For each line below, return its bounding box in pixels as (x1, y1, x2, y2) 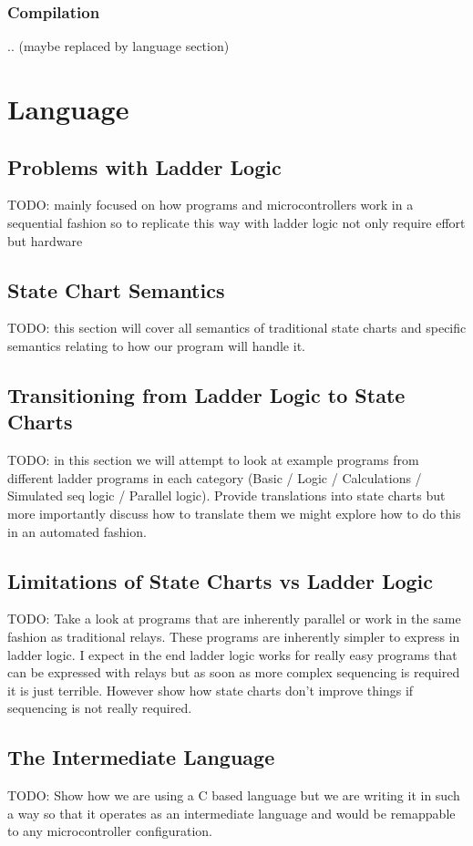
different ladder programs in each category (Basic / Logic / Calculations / (7, 468, 422, 487)
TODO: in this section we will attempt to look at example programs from (7, 450, 419, 469)
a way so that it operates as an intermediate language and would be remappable (7, 803, 456, 822)
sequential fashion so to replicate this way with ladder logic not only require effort (7, 212, 466, 232)
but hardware (7, 231, 83, 250)
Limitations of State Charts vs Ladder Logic (7, 566, 433, 594)
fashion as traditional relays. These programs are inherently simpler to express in (7, 626, 460, 645)
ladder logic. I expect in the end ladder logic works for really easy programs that (7, 645, 458, 664)
